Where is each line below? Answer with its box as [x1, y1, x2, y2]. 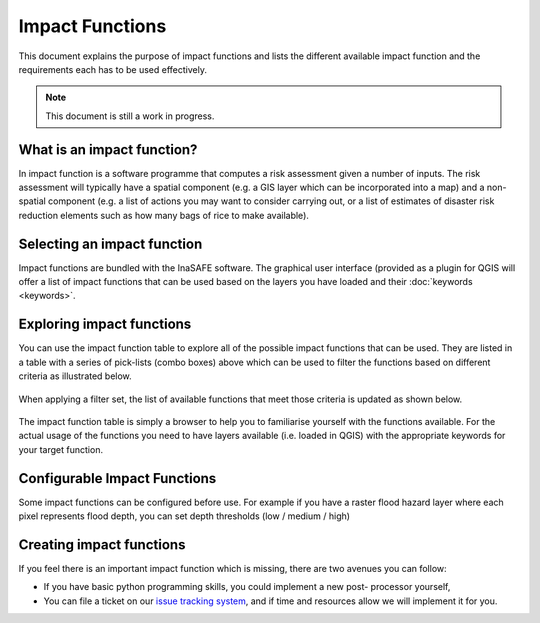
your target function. [18, 443, 104, 455]
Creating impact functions [18, 536, 186, 553]
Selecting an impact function [18, 235, 203, 252]
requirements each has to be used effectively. [18, 63, 207, 75]
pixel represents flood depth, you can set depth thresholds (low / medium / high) [18, 510, 350, 522]
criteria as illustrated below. [18, 370, 132, 382]
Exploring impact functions [18, 316, 192, 333]
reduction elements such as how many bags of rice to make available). [18, 209, 310, 221]
